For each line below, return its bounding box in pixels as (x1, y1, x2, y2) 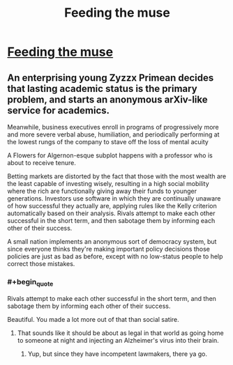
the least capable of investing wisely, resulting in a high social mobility (7, 180, 209, 187)
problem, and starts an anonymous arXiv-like (7, 93, 208, 105)
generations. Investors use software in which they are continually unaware (7, 194, 221, 203)
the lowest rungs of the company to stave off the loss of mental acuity (7, 138, 209, 146)
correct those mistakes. (7, 260, 75, 267)
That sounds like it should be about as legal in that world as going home (17, 329, 225, 337)
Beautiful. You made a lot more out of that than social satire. (7, 315, 179, 323)
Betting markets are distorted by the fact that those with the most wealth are (7, 172, 227, 180)
